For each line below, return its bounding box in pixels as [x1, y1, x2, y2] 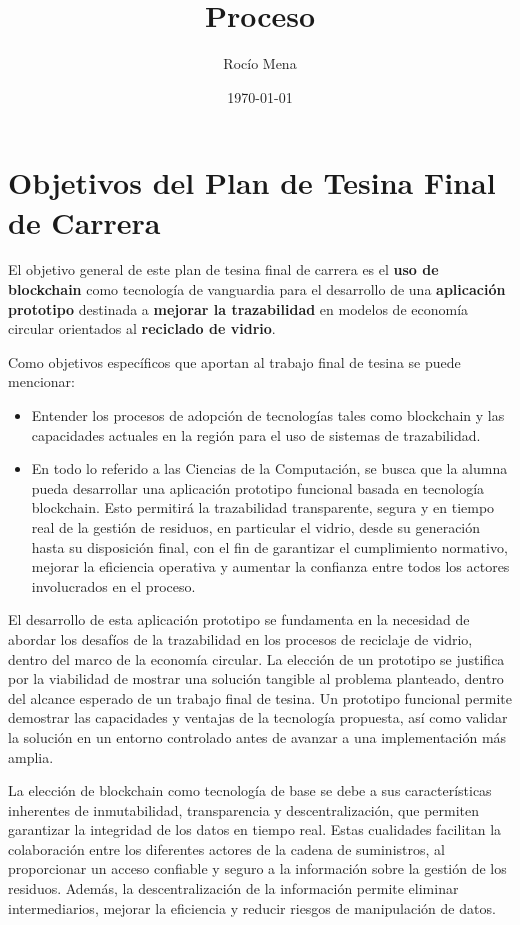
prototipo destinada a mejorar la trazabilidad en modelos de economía [8, 298, 469, 319]
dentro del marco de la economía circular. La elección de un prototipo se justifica [8, 648, 505, 669]
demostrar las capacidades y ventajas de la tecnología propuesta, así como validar [8, 707, 508, 728]
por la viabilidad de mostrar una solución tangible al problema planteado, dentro [8, 668, 504, 689]
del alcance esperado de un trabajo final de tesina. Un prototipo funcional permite [8, 687, 512, 708]
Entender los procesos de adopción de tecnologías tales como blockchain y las [31, 405, 505, 425]
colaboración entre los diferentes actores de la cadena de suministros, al [8, 838, 445, 859]
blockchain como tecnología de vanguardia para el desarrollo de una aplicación [8, 279, 506, 300]
